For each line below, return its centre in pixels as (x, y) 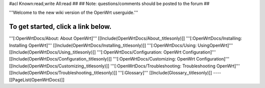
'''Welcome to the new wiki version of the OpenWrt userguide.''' (74, 13)
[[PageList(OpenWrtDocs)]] (37, 80)
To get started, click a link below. (60, 27)
